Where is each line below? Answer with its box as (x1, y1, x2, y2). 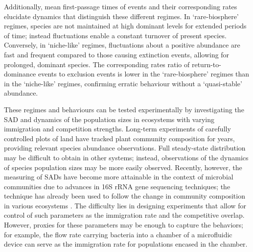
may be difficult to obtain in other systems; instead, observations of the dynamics (4, 152, 249, 162)
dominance (4, 69, 36, 79)
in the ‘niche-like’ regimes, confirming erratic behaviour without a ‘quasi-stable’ (4, 78, 242, 88)
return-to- (191, 59, 221, 69)
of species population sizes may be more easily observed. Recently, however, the (4, 162, 242, 172)
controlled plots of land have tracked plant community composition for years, (4, 133, 235, 143)
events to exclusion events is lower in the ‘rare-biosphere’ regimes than (38, 69, 250, 79)
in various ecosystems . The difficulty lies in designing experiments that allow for (4, 200, 246, 210)
